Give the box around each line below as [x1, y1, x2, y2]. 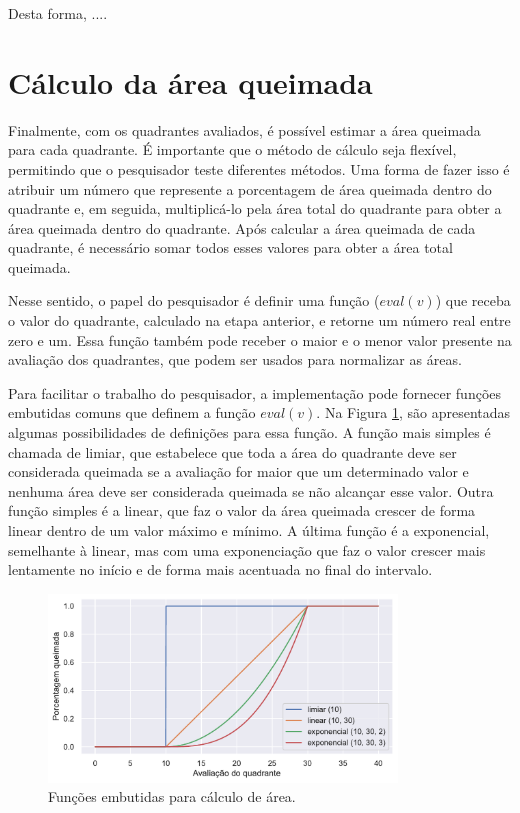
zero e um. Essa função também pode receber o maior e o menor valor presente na [8, 329, 512, 350]
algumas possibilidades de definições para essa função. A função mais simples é [8, 422, 491, 443]
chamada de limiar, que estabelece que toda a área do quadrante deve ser [8, 441, 457, 462]
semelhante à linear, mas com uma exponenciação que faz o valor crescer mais [8, 539, 486, 560]
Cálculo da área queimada [8, 61, 373, 102]
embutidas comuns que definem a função [8, 402, 256, 423]
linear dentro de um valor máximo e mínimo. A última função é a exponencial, [8, 520, 490, 540]
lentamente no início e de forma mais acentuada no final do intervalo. [8, 559, 433, 580]
